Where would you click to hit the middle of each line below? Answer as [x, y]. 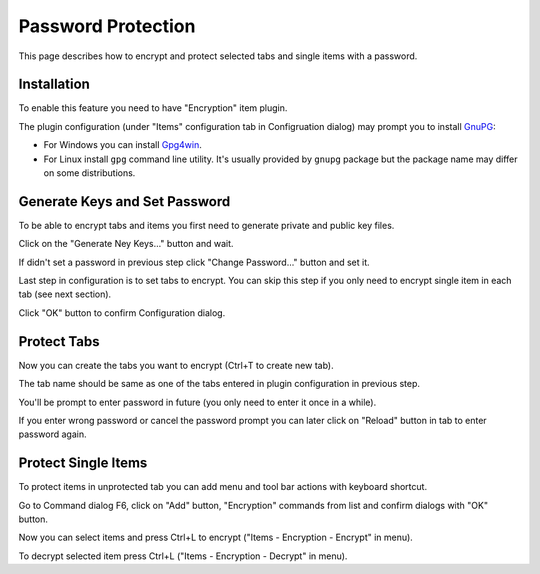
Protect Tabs [59, 341]
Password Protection [107, 26]
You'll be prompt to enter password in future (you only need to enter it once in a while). [197, 402]
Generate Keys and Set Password [124, 201]
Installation [54, 84]
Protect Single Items [83, 463]
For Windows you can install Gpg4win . [122, 145]
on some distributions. [89, 173]
